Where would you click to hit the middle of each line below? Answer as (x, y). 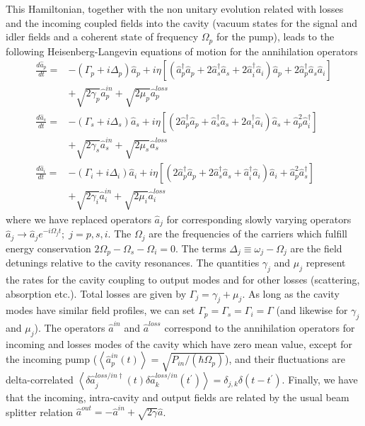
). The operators (70, 327)
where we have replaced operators (79, 219)
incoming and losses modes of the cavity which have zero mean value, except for (179, 343)
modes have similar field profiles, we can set (100, 310)
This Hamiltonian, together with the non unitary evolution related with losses (175, 9)
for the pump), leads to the (275, 37)
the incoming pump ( (52, 359)
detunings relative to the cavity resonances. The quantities (133, 263)
